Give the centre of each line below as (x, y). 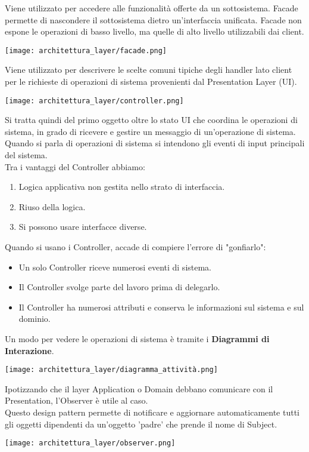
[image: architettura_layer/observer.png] (90, 443)
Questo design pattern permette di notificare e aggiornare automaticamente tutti (152, 412)
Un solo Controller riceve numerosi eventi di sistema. (115, 267)
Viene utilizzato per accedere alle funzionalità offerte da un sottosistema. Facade (152, 8)
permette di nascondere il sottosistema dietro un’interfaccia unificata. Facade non (153, 19)
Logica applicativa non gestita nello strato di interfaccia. (122, 187)
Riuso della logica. (52, 206)
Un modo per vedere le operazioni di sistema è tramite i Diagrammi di (137, 339)
